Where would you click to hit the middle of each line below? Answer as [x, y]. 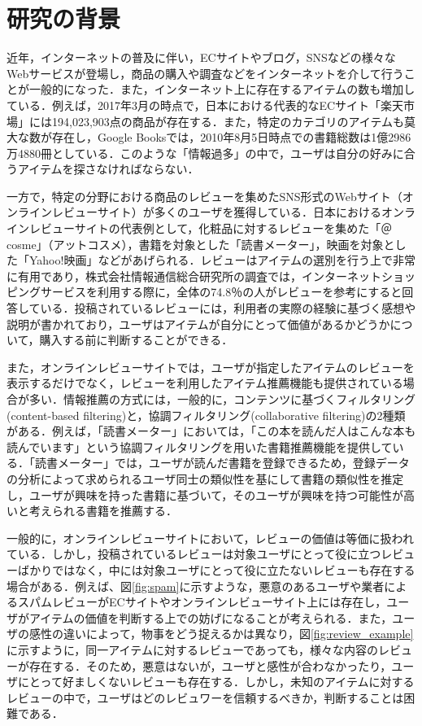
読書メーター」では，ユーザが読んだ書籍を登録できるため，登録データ [222, 463]
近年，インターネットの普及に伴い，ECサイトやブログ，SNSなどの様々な [201, 57]
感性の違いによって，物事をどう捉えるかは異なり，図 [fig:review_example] [221, 634]
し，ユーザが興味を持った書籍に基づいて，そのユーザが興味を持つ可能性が [205, 494]
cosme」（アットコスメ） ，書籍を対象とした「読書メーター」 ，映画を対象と [201, 244]
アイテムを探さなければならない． [108, 169]
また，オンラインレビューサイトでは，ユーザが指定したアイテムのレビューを [211, 367]
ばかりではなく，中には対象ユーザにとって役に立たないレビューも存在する [216, 569]
